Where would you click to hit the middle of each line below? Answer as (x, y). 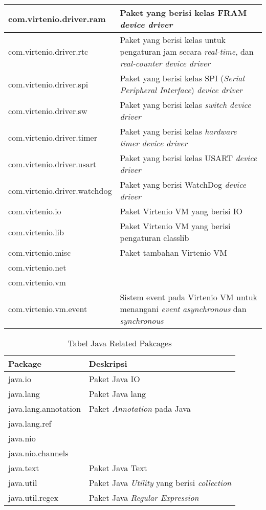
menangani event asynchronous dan (183, 309)
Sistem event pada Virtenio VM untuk (189, 297)
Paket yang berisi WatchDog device (183, 184)
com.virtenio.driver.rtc (48, 51)
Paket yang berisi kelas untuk (173, 40)
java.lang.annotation (45, 408)
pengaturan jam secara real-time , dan (187, 51)
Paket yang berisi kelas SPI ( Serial (182, 78)
